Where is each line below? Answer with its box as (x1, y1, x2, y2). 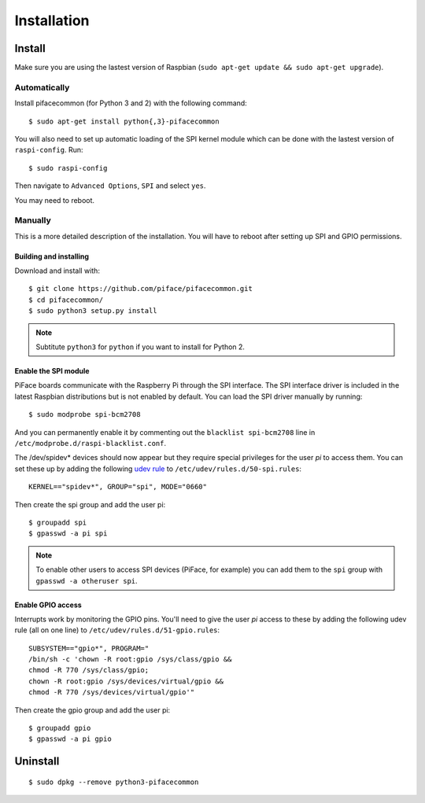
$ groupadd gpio (28, 724, 91, 733)
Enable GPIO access (14, 600, 82, 610)
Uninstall (14, 755, 60, 768)
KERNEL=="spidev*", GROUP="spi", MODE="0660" (28, 482, 208, 492)
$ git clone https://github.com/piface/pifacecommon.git (28, 284, 253, 293)
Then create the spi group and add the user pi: (14, 499, 166, 509)
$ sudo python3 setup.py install (28, 307, 157, 315)
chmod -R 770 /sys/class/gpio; (28, 665, 150, 675)
